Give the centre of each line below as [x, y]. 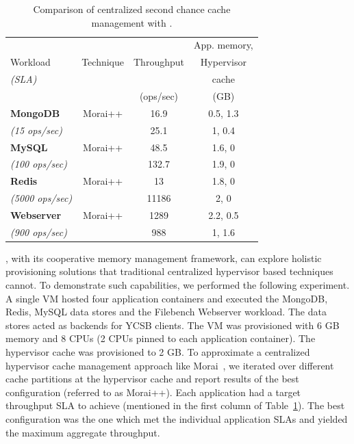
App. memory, [223, 45]
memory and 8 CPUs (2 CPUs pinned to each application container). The [161, 338]
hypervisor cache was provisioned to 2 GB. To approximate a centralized [158, 351]
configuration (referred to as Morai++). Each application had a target [153, 392]
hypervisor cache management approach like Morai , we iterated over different [170, 365]
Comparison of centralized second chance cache [132, 9]
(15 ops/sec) [36, 130]
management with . [132, 22]
